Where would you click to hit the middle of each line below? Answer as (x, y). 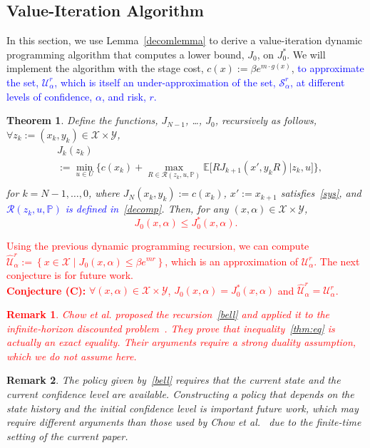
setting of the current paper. (67, 436)
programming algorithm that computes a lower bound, (125, 54)
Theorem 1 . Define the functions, (82, 120)
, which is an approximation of (232, 261)
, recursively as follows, (266, 120)
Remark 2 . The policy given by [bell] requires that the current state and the (174, 380)
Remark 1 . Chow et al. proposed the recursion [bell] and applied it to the (168, 314)
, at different (318, 82)
